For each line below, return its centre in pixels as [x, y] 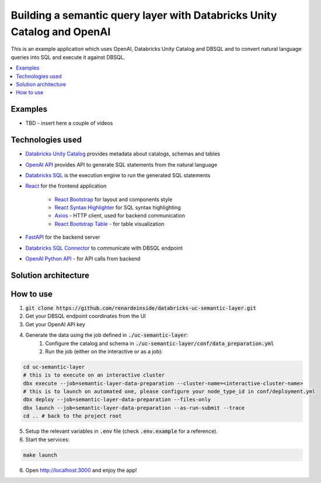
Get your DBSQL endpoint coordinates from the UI [86, 316]
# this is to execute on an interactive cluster [94, 375]
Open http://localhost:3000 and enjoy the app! [81, 470]
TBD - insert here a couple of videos [69, 123]
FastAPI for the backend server [63, 237]
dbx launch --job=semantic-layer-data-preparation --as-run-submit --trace [134, 408]
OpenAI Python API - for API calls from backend [83, 259]
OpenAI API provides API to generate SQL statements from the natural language [121, 164]
